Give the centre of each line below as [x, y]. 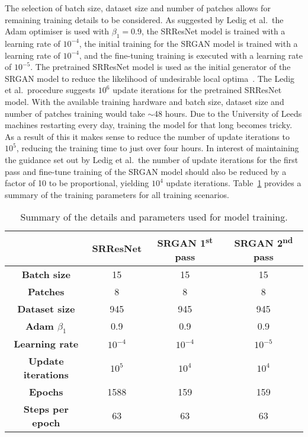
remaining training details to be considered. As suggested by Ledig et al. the [144, 19]
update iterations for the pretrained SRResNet [197, 90]
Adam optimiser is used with [57, 31]
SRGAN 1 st [185, 242]
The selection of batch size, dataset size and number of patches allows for [138, 8]
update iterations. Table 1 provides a [234, 183]
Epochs [46, 391]
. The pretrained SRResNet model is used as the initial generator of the [161, 67]
